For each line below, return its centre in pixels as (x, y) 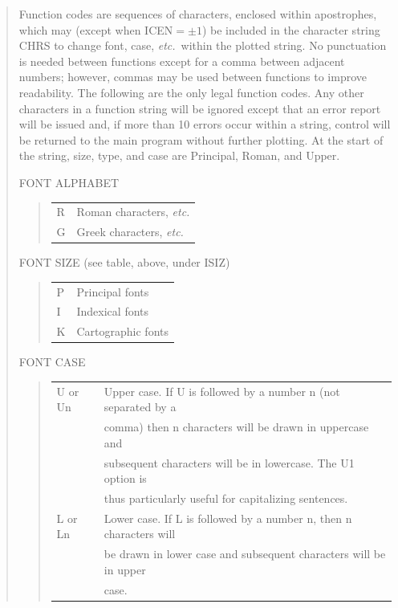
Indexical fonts (113, 311)
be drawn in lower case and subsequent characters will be (245, 554)
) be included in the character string (291, 29)
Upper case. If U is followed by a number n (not (222, 391)
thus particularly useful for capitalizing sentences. (226, 498)
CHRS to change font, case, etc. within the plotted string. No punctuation (203, 45)
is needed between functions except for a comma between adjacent (182, 61)
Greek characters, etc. (130, 232)
